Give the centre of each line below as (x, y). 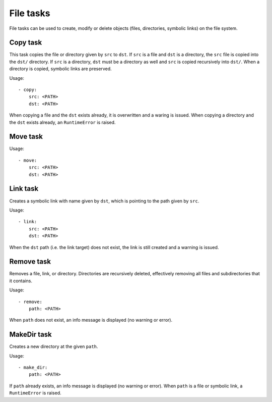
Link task (24, 189)
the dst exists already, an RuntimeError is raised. (62, 122)
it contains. (21, 281)
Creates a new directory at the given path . (54, 346)
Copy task (26, 43)
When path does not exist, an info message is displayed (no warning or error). (91, 320)
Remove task (30, 262)
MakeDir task (31, 335)
